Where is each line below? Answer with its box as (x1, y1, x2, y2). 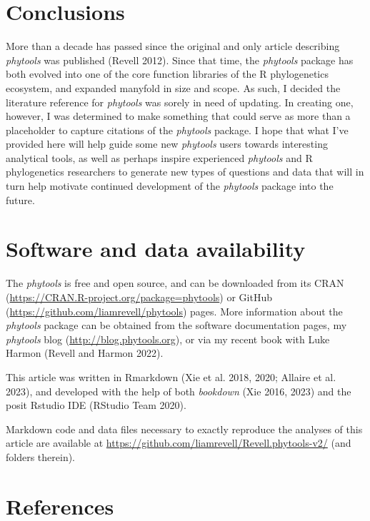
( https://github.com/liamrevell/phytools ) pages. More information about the (6, 303, 343, 318)
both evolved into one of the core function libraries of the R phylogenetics (6, 66, 329, 81)
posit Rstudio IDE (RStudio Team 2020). (6, 398, 186, 413)
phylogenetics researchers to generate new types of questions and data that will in (6, 164, 364, 179)
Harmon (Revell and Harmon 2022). (6, 345, 164, 360)
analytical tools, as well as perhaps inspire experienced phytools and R (6, 150, 313, 165)
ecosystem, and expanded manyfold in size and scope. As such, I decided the (6, 80, 341, 95)
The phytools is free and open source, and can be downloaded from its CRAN (6, 275, 344, 290)
